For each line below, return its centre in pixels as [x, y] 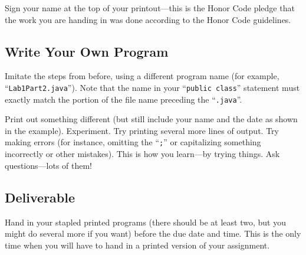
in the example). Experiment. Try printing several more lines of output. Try [142, 130]
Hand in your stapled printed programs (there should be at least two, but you [145, 222]
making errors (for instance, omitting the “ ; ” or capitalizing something [133, 142]
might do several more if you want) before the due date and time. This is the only [153, 233]
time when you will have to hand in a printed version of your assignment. [137, 245]
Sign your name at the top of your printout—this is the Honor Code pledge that [150, 8]
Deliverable [40, 197]
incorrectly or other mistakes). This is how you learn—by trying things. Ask [142, 154]
